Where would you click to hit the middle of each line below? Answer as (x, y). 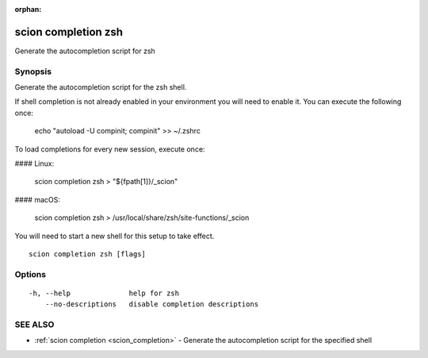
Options (31, 274)
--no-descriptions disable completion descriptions (152, 304)
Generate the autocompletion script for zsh (85, 51)
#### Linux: (34, 164)
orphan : (28, 9)
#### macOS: (38, 199)
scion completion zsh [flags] (88, 254)
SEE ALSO (34, 325)
